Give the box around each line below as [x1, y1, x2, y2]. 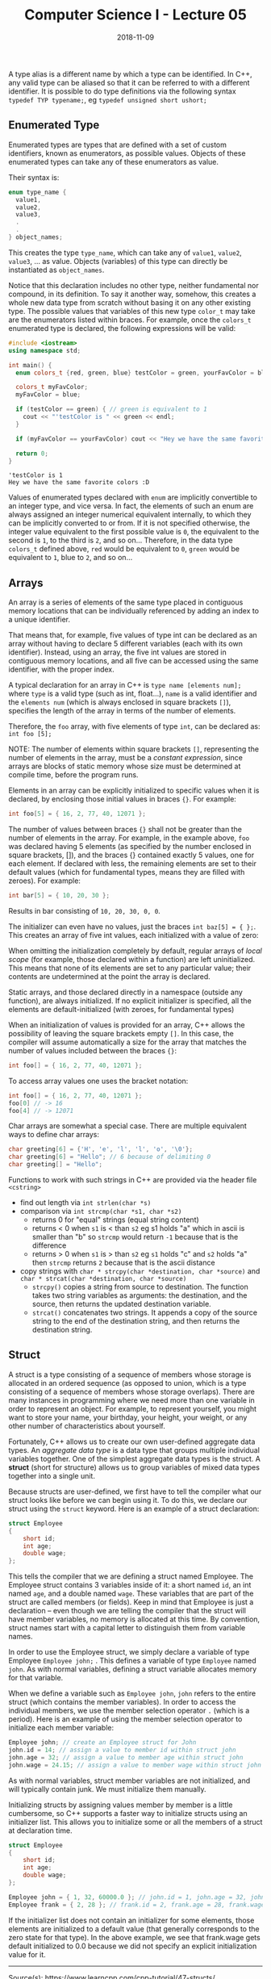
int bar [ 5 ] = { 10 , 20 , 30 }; [8, 892, 110, 900]
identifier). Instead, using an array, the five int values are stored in [8, 647, 227, 657]
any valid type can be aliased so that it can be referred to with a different [8, 77, 250, 87]
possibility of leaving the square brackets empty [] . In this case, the [8, 1028, 234, 1038]
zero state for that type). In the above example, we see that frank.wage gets [8, 1932, 261, 1942]
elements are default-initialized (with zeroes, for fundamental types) [8, 1004, 235, 1014]
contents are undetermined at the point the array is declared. [8, 971, 211, 981]
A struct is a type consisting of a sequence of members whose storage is [8, 1370, 252, 1379]
